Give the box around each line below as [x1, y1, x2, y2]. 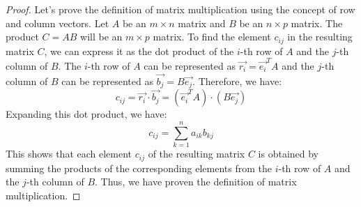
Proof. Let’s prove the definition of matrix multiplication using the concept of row [6, 2, 355, 16]
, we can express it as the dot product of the [44, 43, 234, 58]
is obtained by [258, 146, 319, 161]
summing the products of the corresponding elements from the [6, 160, 272, 175]
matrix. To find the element [153, 29, 271, 44]
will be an [80, 29, 123, 44]
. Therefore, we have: [192, 73, 282, 88]
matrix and [178, 15, 226, 30]
